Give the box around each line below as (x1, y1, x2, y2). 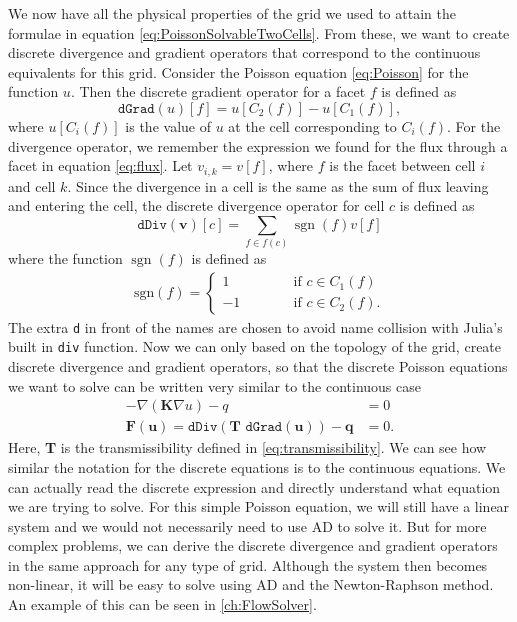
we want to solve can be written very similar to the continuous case (8, 375, 421, 396)
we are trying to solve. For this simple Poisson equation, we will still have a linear (8, 496, 510, 517)
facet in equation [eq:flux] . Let (8, 155, 193, 176)
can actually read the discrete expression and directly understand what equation (8, 476, 501, 497)
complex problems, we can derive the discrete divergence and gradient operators (8, 535, 498, 556)
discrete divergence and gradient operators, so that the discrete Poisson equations (8, 356, 508, 377)
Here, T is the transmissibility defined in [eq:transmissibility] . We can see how (8, 437, 487, 458)
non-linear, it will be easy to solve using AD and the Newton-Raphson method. (8, 574, 494, 595)
